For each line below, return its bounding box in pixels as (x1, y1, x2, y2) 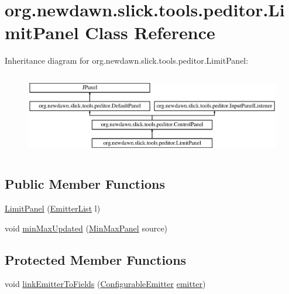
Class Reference (85, 20, 215, 44)
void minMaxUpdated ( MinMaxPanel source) (5, 222, 168, 234)
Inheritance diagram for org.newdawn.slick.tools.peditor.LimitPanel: (5, 54, 249, 67)
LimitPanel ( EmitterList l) (5, 202, 101, 215)
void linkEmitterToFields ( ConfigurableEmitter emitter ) (5, 278, 206, 290)
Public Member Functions (5, 175, 165, 193)
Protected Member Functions (5, 250, 187, 268)
